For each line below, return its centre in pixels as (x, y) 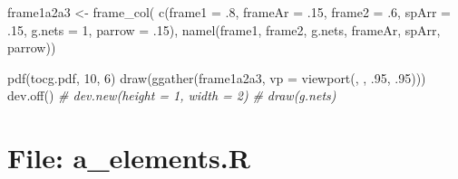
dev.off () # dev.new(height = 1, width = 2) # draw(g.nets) (172, 95)
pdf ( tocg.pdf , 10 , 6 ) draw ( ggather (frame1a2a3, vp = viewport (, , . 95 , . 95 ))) (217, 77)
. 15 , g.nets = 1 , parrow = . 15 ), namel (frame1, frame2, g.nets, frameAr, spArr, (224, 29)
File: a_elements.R (129, 158)
